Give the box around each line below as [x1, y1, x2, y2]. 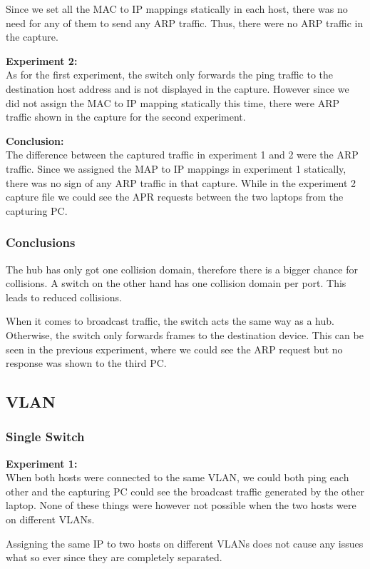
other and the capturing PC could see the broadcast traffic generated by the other [6, 483, 365, 498]
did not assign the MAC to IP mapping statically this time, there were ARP [6, 95, 340, 110]
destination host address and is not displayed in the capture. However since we [6, 81, 349, 96]
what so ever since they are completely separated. [6, 550, 222, 565]
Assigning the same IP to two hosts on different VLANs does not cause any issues [6, 535, 364, 550]
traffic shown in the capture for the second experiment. [6, 109, 246, 124]
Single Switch [6, 428, 85, 445]
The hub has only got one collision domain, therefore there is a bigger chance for [6, 261, 358, 276]
